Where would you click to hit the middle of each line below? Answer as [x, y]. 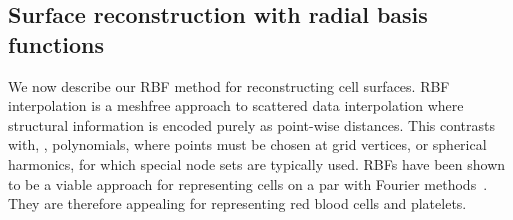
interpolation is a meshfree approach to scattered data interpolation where [236, 105]
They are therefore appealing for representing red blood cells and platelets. [237, 203]
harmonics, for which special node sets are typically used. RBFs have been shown [257, 163]
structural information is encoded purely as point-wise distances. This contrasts [252, 124]
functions [56, 43]
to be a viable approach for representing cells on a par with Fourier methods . [248, 183]
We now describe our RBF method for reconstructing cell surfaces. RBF [229, 85]
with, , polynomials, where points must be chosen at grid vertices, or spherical [247, 144]
